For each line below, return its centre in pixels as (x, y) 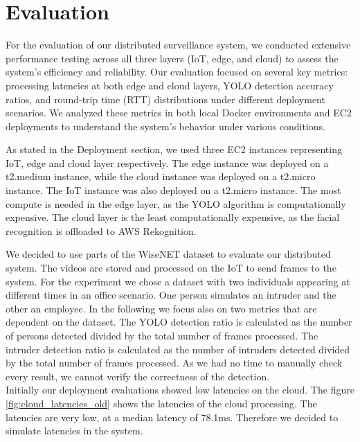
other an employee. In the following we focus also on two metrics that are (161, 308)
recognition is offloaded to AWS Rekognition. (101, 230)
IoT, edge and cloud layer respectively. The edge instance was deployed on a (167, 162)
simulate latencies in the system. (74, 431)
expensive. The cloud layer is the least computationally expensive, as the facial (173, 217)
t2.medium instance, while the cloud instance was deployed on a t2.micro (161, 176)
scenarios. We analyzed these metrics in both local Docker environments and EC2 (179, 113)
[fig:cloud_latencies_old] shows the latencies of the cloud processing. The (161, 403)
